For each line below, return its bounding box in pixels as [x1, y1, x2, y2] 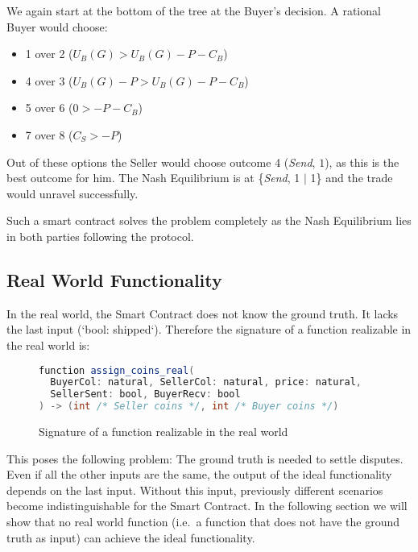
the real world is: [6, 336, 90, 353]
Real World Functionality [6, 267, 222, 292]
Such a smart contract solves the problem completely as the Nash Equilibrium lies [6, 212, 412, 229]
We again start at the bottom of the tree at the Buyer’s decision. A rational [6, 2, 381, 19]
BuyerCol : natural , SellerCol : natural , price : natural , [50, 376, 362, 388]
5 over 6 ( [25, 99, 73, 116]
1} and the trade [310, 169, 393, 186]
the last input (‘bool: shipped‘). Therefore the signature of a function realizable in [6, 321, 412, 338]
